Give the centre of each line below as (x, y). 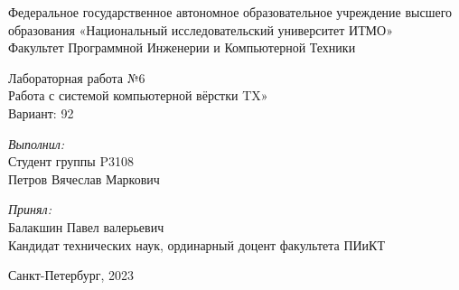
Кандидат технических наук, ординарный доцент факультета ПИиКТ (197, 244)
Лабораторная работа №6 (77, 77)
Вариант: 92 (41, 112)
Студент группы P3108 (71, 161)
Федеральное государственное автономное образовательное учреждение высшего (230, 12)
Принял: (30, 209)
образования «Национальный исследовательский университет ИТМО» (201, 29)
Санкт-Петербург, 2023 (71, 275)
